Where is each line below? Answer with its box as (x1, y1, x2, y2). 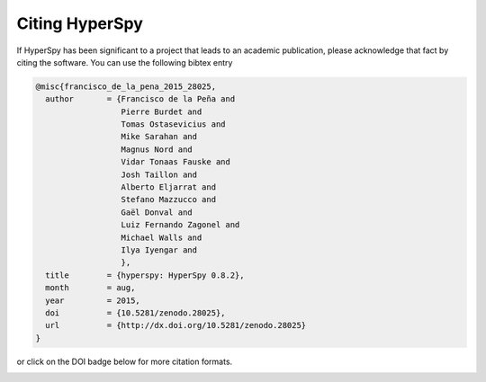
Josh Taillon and (121, 169, 198, 180)
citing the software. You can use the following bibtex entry (16, 57, 233, 67)
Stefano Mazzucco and (121, 194, 216, 205)
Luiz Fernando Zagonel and (121, 220, 240, 230)
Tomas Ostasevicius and (121, 120, 226, 129)
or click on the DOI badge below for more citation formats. (16, 356, 233, 367)
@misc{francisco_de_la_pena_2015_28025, (35, 81, 216, 92)
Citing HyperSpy (16, 13, 144, 33)
